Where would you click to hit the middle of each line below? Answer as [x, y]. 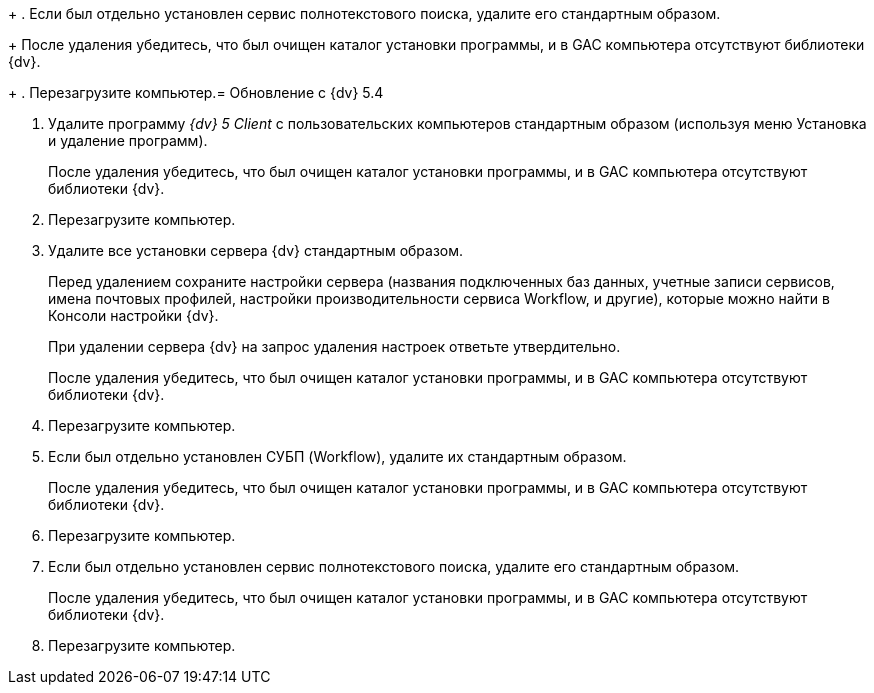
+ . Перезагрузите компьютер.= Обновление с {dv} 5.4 [196, 92]
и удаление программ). [128, 140]
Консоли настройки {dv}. [133, 315]
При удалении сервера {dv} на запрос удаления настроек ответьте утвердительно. [334, 346]
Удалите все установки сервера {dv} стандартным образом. [256, 250]
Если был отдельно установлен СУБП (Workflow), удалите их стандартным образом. [337, 456]
